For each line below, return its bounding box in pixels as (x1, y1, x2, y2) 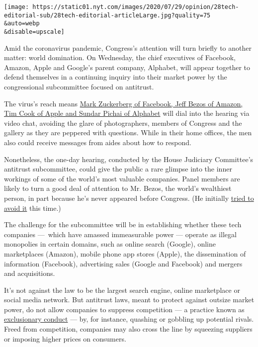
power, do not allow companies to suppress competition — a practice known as (4, 304, 245, 314)
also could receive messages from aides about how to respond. (4, 137, 191, 147)
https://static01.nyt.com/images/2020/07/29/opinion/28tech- (32, 3, 239, 10)
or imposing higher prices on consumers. (4, 333, 126, 344)
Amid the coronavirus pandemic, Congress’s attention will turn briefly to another (4, 42, 252, 53)
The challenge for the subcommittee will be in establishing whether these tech (4, 219, 242, 230)
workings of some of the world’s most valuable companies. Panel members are (4, 173, 240, 183)
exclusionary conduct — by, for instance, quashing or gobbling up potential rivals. (4, 314, 254, 324)
